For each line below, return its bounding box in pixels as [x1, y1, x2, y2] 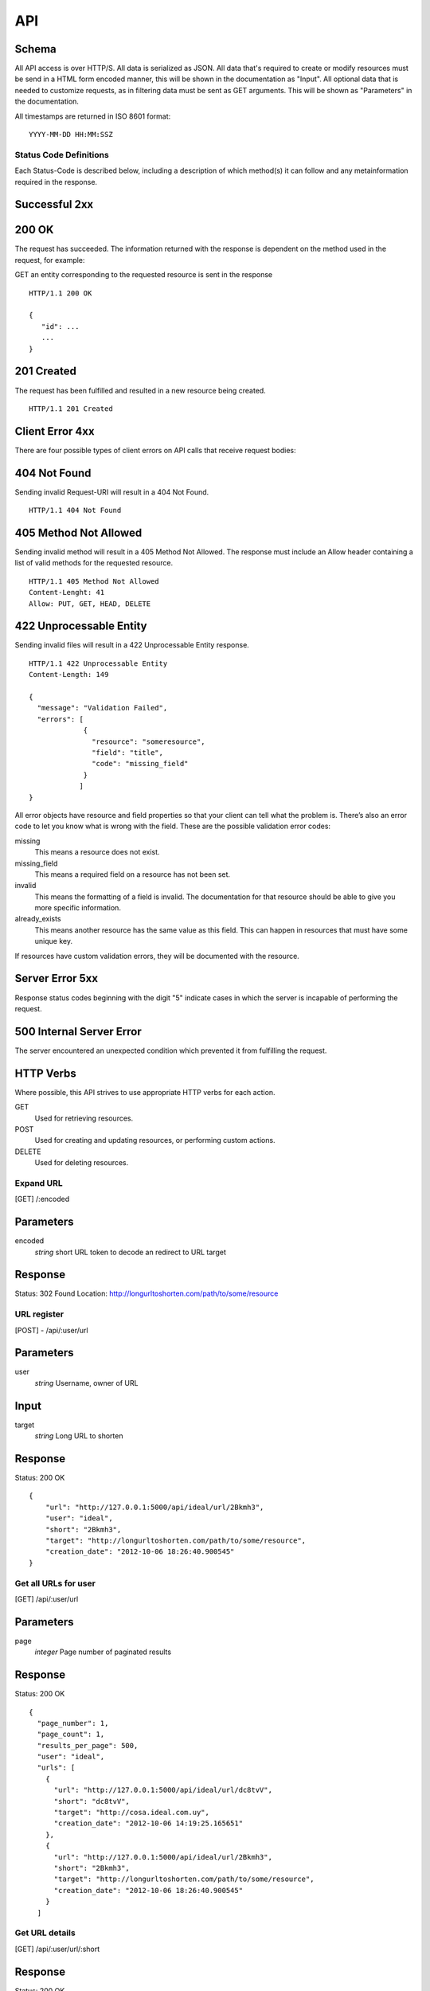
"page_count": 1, [37, 1730, 105, 1739]
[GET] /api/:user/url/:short [14, 1944, 100, 1954]
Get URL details [14, 1927, 76, 1938]
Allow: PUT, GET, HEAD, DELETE [29, 599, 151, 608]
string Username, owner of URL [34, 1378, 139, 1387]
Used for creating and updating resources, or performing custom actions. [34, 1136, 276, 1145]
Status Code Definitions [14, 149, 109, 160]
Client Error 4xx [14, 424, 95, 438]
